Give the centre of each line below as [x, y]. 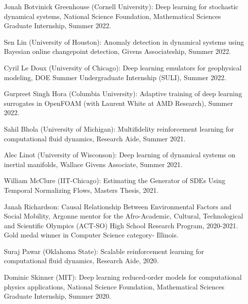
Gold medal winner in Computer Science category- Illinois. [91, 235]
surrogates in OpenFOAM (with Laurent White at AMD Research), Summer [118, 103]
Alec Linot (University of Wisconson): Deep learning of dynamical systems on [120, 155]
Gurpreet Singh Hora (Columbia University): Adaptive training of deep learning [123, 93]
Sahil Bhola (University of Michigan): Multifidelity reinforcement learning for [119, 128]
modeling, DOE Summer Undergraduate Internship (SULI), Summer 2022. [115, 77]
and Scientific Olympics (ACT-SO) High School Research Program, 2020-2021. [121, 225]
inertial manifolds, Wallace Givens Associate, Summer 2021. [93, 164]
